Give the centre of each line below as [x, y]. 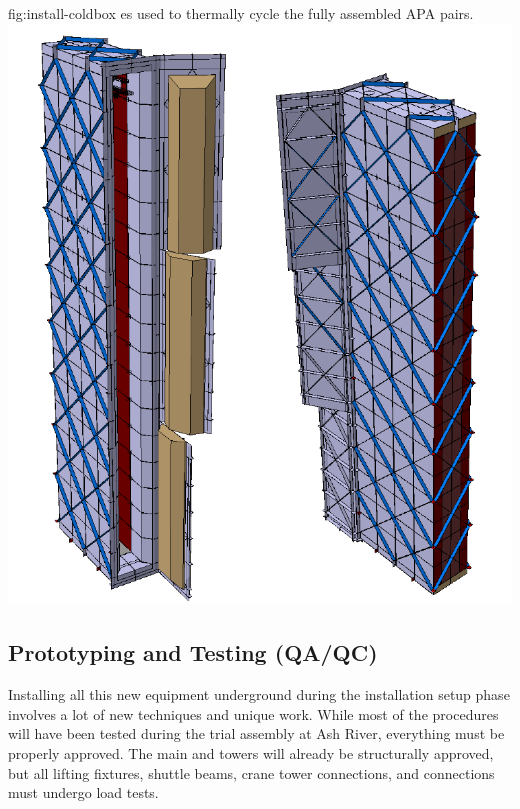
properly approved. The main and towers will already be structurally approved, [251, 753]
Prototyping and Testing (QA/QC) [193, 652]
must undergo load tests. [83, 792]
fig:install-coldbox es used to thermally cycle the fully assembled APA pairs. [241, 13]
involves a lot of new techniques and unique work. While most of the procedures [253, 713]
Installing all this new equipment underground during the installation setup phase [259, 694]
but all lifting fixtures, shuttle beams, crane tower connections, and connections [251, 772]
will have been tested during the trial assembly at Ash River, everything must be [256, 733]
